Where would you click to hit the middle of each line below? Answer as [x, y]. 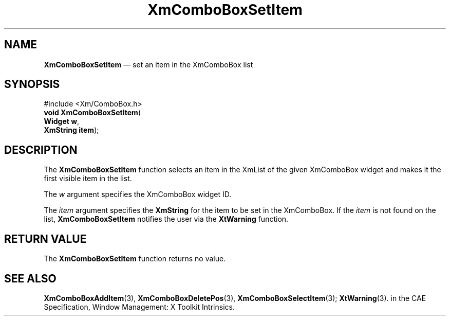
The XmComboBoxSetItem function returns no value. [135, 259]
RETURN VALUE [45, 239]
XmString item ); [71, 130]
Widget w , [62, 121]
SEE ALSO [30, 278]
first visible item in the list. [88, 179]
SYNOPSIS [32, 84]
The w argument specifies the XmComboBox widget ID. [138, 194]
